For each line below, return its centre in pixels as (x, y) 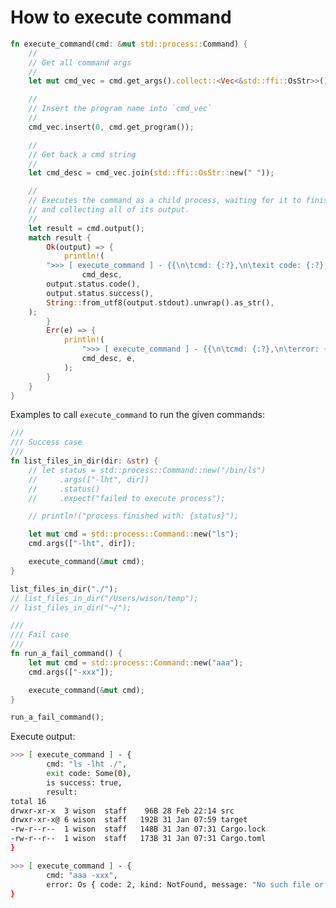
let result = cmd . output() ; (86, 228)
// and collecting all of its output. (109, 210)
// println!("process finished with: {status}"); (134, 516)
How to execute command (121, 17)
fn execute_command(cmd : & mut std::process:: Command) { (129, 44)
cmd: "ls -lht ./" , (87, 764)
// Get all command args (80, 62)
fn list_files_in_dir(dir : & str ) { (84, 461)
